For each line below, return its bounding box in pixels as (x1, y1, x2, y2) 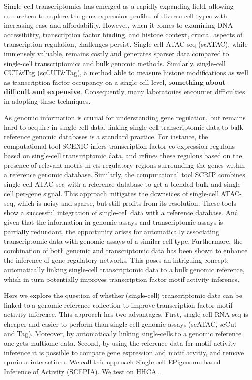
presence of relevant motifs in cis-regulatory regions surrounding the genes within (4, 160, 245, 170)
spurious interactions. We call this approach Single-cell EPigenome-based (4, 357, 220, 367)
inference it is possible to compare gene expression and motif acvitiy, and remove (4, 347, 244, 357)
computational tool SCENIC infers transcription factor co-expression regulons (4, 141, 235, 151)
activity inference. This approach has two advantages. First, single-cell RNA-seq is (4, 309, 248, 319)
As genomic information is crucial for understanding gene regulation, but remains (4, 112, 246, 122)
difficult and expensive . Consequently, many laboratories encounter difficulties (4, 86, 245, 97)
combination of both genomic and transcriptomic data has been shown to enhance (4, 245, 248, 255)
